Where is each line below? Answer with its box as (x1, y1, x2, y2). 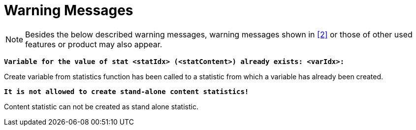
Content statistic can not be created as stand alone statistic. (4, 102, 198, 111)
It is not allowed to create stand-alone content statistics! (4, 87, 249, 96)
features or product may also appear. (25, 39, 162, 49)
